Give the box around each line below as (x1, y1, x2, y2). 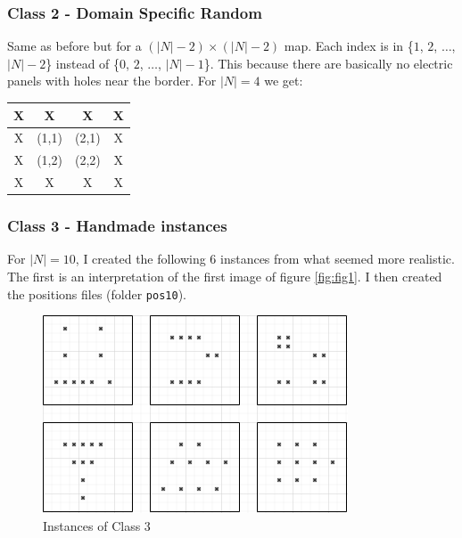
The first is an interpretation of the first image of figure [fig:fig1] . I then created (7, 266, 442, 285)
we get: (264, 71, 303, 90)
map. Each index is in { (284, 37, 414, 55)
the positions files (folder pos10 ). (7, 284, 186, 303)
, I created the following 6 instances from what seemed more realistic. (75, 249, 455, 268)
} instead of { (45, 53, 120, 72)
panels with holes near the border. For (7, 71, 217, 90)
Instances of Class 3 (43, 516, 151, 534)
